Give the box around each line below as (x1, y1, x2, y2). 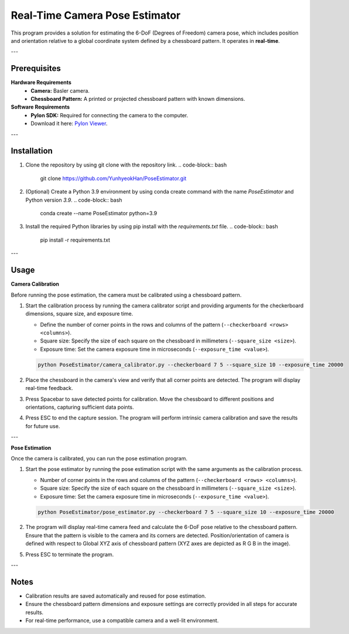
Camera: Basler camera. (30, 87, 90, 94)
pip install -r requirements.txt (40, 236, 111, 243)
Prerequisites (11, 63, 61, 73)
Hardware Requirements (11, 79, 71, 86)
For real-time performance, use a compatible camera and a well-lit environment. (25, 617, 219, 624)
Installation (11, 146, 53, 156)
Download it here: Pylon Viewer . (30, 120, 108, 127)
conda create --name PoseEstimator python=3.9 (40, 210, 158, 217)
